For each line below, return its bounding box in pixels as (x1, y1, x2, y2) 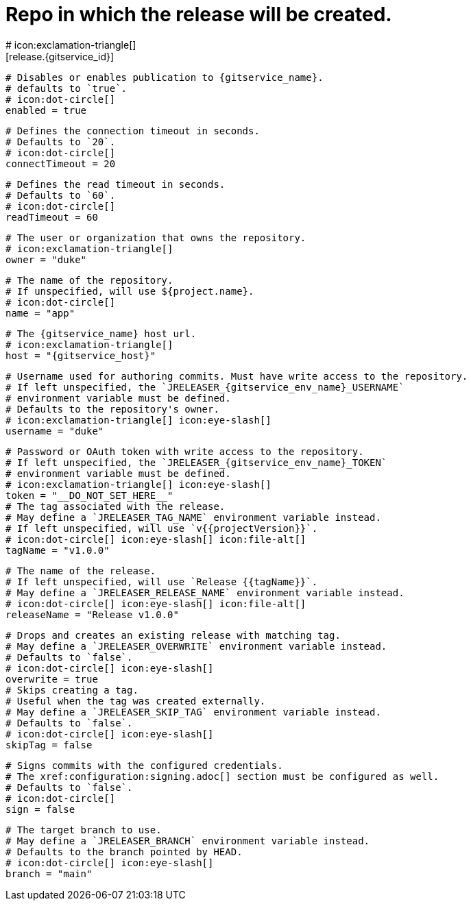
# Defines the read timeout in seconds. (5, 178, 226, 190)
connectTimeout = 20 (5, 158, 116, 169)
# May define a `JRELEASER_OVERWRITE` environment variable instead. (5, 640, 387, 652)
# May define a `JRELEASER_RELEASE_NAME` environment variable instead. (5, 587, 404, 598)
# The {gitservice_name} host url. (5, 328, 197, 339)
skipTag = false (5, 739, 93, 750)
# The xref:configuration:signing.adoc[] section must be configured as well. (5, 770, 439, 782)
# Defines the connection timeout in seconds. (5, 125, 260, 136)
